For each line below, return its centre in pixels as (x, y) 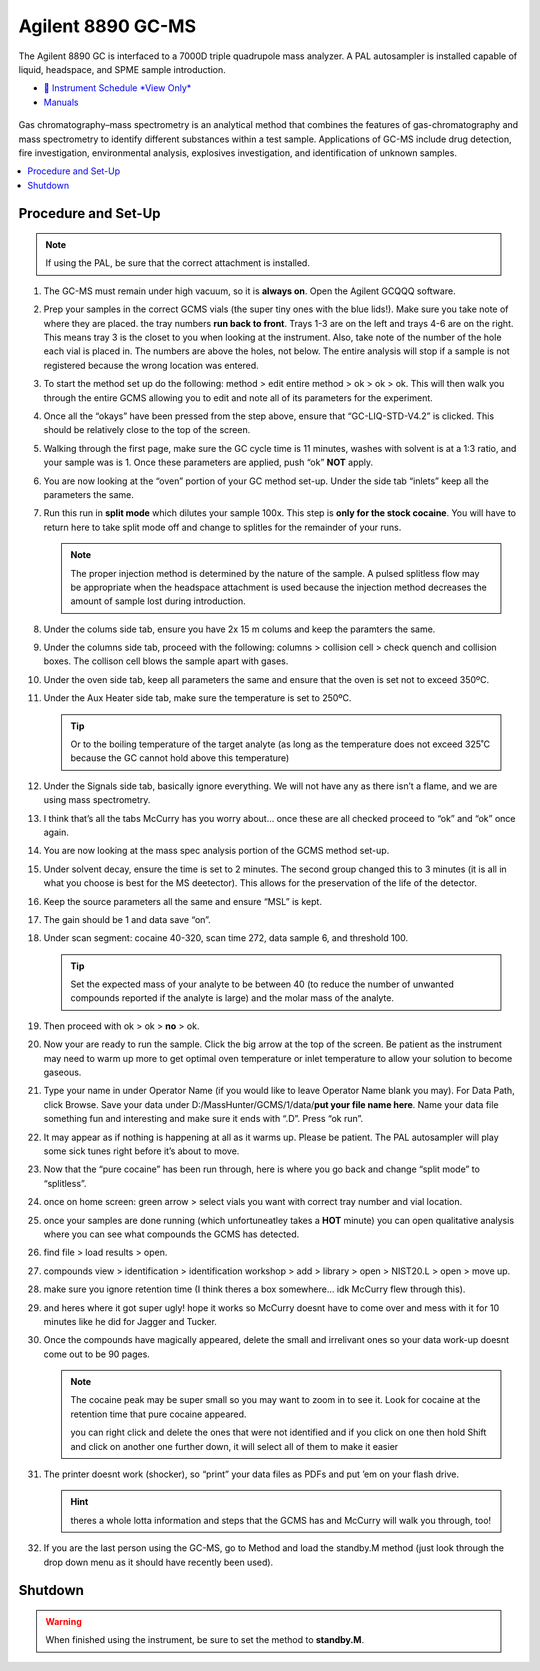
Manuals (61, 102)
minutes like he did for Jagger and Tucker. (130, 1321)
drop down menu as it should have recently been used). (158, 1562)
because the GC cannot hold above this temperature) (180, 758)
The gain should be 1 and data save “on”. (127, 919)
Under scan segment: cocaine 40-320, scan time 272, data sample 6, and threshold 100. (226, 938)
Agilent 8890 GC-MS (107, 26)
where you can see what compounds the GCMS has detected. (171, 1234)
